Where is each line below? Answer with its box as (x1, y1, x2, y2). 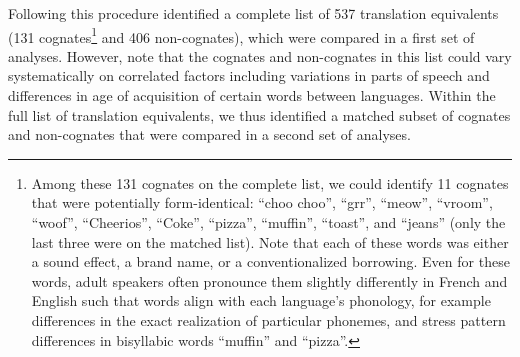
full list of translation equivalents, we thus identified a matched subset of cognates (8, 104, 511, 125)
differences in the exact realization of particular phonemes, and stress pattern (31, 309, 506, 330)
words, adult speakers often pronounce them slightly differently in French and (31, 270, 508, 291)
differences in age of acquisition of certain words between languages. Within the (8, 85, 496, 106)
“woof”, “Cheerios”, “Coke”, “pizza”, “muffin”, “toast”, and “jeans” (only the (31, 212, 506, 232)
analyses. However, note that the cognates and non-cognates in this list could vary (8, 45, 512, 66)
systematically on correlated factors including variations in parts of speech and (8, 65, 490, 86)
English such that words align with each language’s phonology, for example (31, 290, 491, 311)
